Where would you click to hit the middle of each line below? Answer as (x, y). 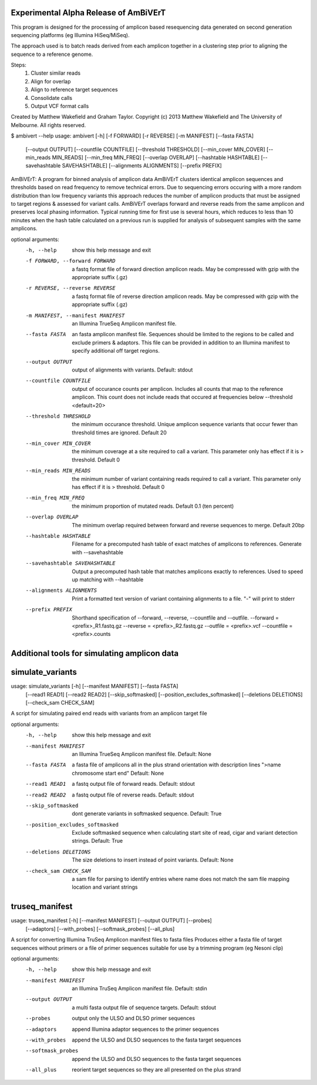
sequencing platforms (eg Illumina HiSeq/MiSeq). (70, 35)
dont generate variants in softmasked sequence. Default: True (147, 813)
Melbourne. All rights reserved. (48, 125)
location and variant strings (105, 887)
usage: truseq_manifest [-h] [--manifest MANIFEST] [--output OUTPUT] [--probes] (112, 920)
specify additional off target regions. (116, 351)
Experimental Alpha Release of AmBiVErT (88, 13)
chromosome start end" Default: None (118, 773)
